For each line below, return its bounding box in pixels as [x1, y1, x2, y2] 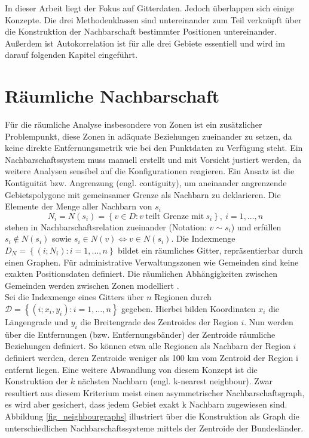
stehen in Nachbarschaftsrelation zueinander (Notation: [5, 220, 207, 233]
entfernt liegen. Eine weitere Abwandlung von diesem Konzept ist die [5, 363, 258, 375]
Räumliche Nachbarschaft [5, 84, 220, 108]
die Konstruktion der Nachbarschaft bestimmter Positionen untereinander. [5, 25, 277, 38]
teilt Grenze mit [145, 212, 204, 221]
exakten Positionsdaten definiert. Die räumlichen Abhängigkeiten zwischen [5, 267, 278, 280]
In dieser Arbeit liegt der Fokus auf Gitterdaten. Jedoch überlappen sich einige [5, 2, 294, 14]
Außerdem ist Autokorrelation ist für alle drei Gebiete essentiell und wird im [5, 36, 285, 49]
